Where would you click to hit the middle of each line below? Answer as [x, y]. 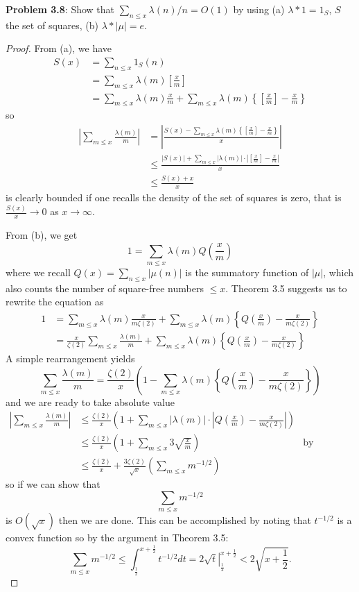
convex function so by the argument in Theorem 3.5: [117, 538]
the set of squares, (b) [52, 25]
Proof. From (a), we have [59, 48]
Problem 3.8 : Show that [60, 9]
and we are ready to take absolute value [90, 401]
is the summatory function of [247, 272]
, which [339, 272]
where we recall [38, 272]
